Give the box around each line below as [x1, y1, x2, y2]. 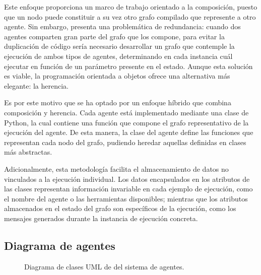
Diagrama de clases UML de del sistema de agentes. [24, 261, 184, 271]
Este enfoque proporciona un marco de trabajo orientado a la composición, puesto [4, 2, 257, 12]
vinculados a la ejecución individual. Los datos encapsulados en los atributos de [4, 173, 250, 184]
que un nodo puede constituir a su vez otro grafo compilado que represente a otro [4, 11, 256, 22]
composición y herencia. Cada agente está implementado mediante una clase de [4, 107, 249, 117]
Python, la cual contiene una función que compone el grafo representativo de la [4, 117, 249, 127]
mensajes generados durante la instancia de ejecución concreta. [4, 213, 198, 223]
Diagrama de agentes [4, 237, 115, 253]
